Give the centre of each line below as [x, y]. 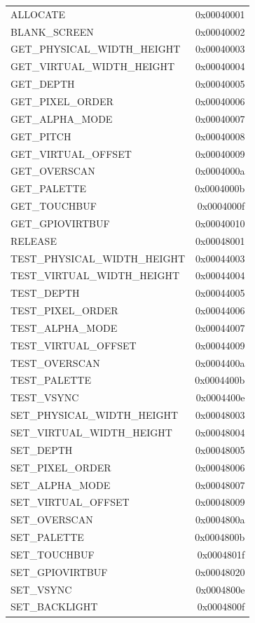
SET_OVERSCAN [52, 520]
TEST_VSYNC [45, 397]
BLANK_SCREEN [52, 31]
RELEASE [34, 240]
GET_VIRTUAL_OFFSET [71, 153]
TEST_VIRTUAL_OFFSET [74, 345]
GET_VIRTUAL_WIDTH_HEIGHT [93, 66]
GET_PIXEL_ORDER [62, 101]
